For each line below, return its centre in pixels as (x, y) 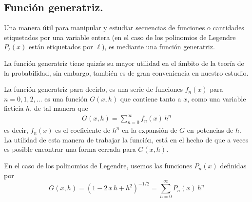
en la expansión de (150, 130)
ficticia (14, 108)
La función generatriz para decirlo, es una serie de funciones (93, 89)
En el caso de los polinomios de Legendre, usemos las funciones (98, 166)
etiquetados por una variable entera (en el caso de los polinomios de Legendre (120, 37)
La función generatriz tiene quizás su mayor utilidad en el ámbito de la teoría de (124, 63)
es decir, (16, 130)
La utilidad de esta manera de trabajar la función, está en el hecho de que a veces (126, 139)
